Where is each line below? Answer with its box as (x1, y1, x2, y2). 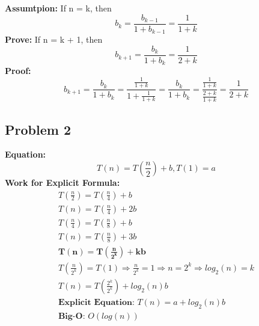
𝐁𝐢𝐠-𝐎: (58, 312, 85, 321)
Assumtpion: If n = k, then (5, 2, 112, 14)
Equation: (5, 148, 46, 161)
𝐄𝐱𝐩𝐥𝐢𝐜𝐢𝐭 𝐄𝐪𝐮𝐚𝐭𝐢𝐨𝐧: (58, 298, 135, 307)
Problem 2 (5, 120, 71, 138)
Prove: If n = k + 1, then (5, 33, 103, 46)
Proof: (5, 64, 31, 77)
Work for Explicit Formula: (5, 176, 120, 188)
